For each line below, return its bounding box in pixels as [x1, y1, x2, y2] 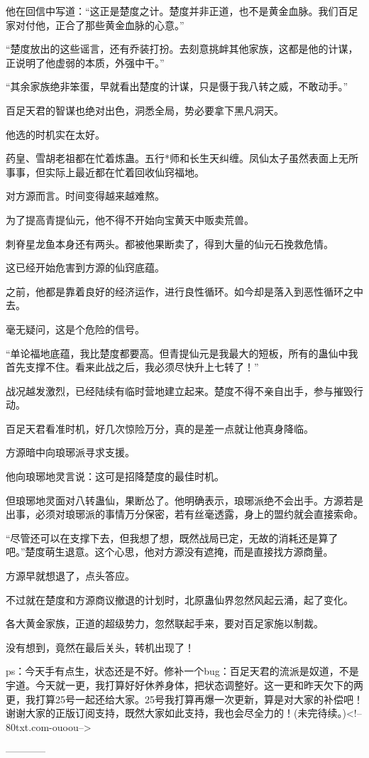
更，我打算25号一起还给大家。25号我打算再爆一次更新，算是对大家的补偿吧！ [6, 691, 363, 706]
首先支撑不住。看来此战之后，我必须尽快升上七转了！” [6, 359, 259, 374]
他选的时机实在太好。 [6, 126, 105, 141]
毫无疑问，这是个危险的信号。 [6, 321, 145, 336]
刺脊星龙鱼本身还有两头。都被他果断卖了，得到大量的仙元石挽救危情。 [6, 236, 334, 251]
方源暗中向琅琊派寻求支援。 [6, 445, 135, 460]
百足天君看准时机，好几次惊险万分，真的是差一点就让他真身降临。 [6, 421, 314, 435]
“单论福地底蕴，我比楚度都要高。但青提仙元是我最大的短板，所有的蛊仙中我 [6, 345, 358, 360]
